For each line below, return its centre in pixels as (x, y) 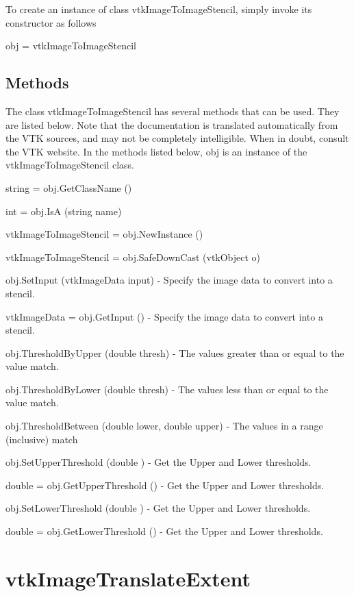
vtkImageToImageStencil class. (70, 165)
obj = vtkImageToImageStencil (71, 46)
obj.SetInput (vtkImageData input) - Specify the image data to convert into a (169, 280)
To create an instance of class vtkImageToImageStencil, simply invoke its (159, 9)
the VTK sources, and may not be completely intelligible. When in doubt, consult (177, 138)
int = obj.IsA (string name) (64, 211)
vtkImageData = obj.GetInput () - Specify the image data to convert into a (164, 316)
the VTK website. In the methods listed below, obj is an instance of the (156, 151)
